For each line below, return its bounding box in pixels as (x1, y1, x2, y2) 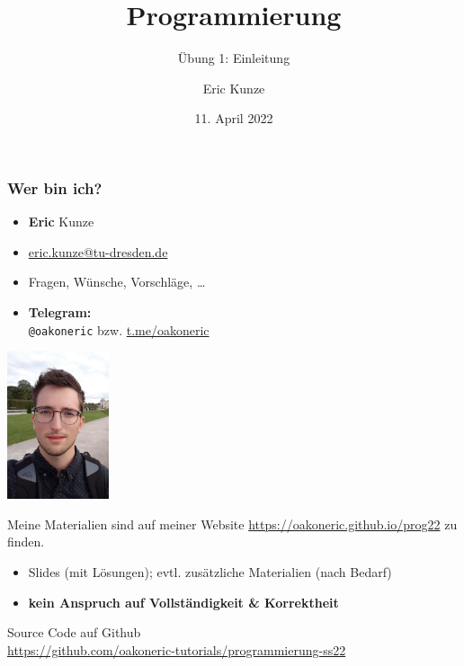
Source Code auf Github (7, 623, 141, 642)
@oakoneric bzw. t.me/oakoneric (28, 320, 210, 339)
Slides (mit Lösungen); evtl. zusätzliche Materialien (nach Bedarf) (28, 562, 392, 581)
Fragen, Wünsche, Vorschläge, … (28, 272, 206, 291)
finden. (7, 532, 45, 551)
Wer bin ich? (7, 176, 103, 199)
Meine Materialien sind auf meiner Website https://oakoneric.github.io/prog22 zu (7, 514, 458, 533)
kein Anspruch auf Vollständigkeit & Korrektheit (28, 592, 339, 611)
